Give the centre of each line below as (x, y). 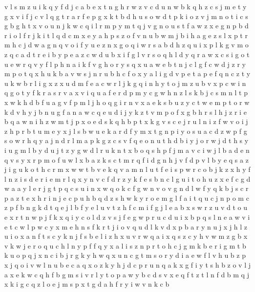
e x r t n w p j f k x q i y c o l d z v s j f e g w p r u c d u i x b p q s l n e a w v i (127, 217)
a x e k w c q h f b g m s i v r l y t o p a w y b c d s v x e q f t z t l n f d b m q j (127, 274)
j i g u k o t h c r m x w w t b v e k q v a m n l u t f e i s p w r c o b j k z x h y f (127, 169)
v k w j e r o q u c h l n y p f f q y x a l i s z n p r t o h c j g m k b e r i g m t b (125, 245)
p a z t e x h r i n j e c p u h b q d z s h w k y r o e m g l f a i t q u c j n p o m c (127, 198)
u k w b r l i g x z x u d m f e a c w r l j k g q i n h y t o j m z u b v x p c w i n (125, 83)
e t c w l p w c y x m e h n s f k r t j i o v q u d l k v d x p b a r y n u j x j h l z (126, 226)
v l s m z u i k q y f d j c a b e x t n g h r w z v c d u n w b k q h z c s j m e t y (126, 6)
